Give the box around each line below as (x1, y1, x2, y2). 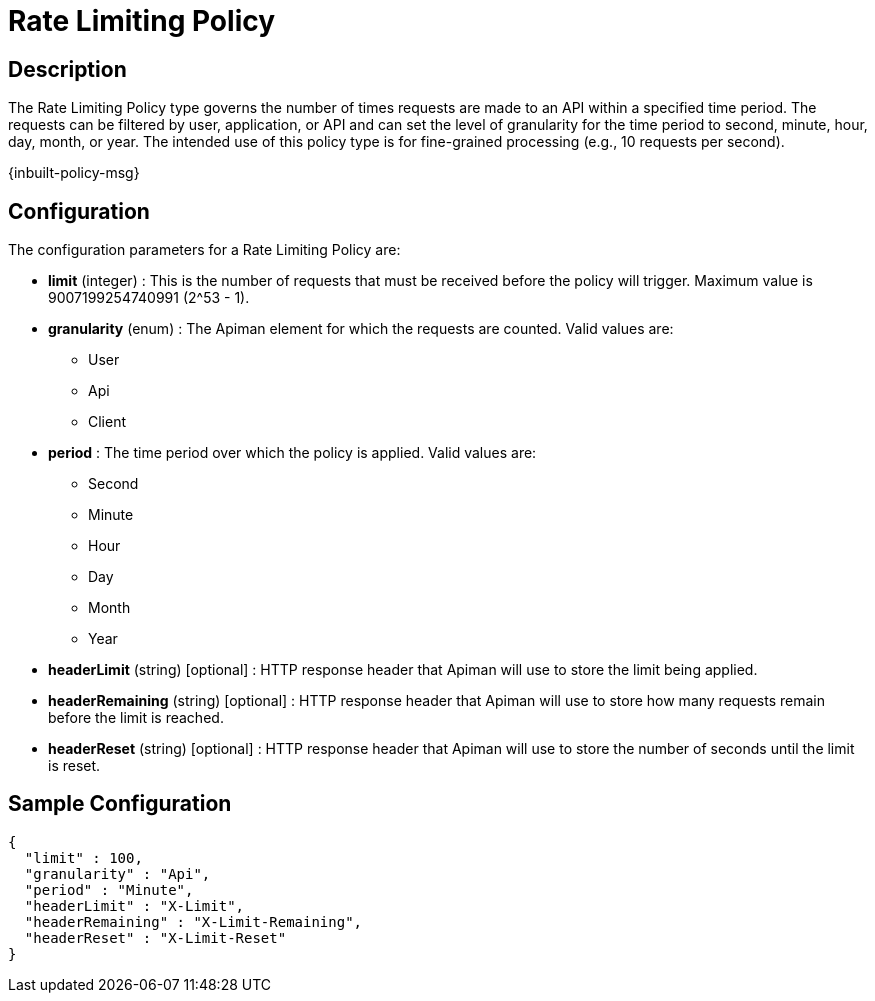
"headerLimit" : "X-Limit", (24, 897, 245, 914)
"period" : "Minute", (24, 881, 194, 898)
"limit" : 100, (24, 849, 143, 866)
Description (8, 56, 127, 82)
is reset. (48, 757, 101, 775)
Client (88, 413, 127, 431)
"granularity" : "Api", (24, 865, 211, 882)
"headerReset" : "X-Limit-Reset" (24, 929, 287, 946)
